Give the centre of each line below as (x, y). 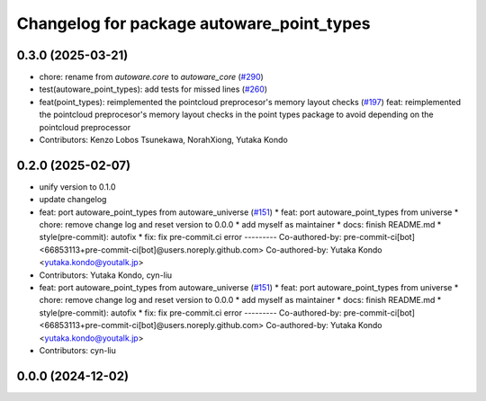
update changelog (73, 200)
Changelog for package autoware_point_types (193, 23)
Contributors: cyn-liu (77, 350)
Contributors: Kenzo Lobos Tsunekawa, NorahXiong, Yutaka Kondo (163, 140)
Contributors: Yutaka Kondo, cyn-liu (106, 275)
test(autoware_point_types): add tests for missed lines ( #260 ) (153, 89)
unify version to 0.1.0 (77, 187)
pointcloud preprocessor (85, 127)
